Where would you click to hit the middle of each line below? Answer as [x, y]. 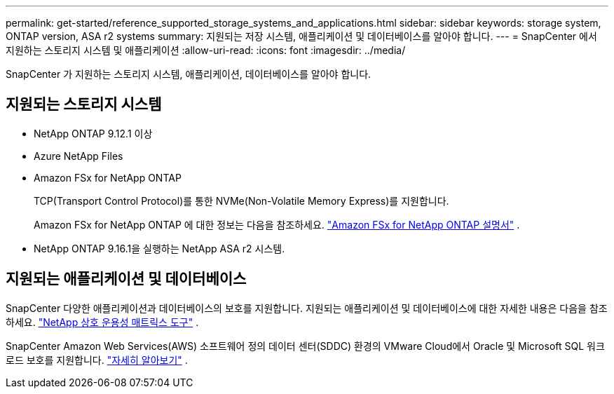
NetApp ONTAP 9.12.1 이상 [93, 133]
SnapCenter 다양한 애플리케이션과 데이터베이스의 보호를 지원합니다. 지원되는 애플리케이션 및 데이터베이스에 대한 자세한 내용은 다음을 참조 [307, 308]
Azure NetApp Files [79, 156]
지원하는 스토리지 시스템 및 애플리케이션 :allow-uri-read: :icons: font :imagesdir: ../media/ [206, 50]
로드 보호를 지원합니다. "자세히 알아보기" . [97, 360]
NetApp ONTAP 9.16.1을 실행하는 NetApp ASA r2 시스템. [159, 248]
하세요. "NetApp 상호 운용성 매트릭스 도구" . [102, 322]
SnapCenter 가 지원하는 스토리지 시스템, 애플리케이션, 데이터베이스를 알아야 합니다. [189, 74]
